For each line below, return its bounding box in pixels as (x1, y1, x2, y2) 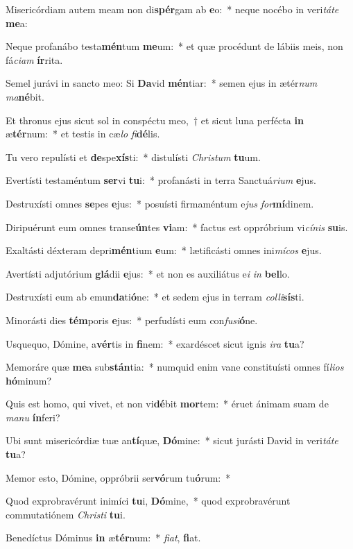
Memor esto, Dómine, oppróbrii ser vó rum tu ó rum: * (6, 470, 231, 484)
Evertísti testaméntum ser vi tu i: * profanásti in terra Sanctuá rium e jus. (6, 173, 316, 187)
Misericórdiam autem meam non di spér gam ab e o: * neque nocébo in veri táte (6, 2, 339, 16)
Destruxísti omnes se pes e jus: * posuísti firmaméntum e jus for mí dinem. (6, 196, 314, 210)
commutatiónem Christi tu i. (6, 507, 126, 521)
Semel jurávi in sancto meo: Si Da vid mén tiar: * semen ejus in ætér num (6, 76, 318, 90)
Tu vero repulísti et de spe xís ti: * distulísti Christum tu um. (6, 149, 261, 164)
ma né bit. (6, 89, 44, 103)
